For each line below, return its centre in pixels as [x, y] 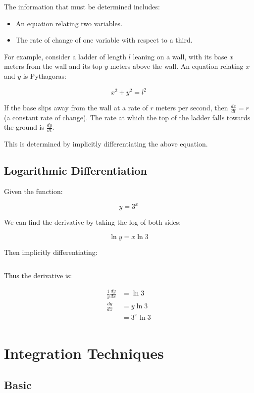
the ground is [24, 127]
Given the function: [33, 191]
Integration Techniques [84, 353]
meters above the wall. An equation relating [177, 66]
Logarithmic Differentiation [76, 171]
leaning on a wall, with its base [180, 56]
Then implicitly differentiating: [51, 252]
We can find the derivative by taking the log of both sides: [93, 222]
